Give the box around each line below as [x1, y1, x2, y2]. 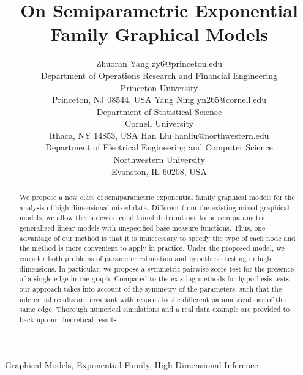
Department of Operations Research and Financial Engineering [40, 69, 278, 81]
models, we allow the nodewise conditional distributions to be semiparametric [19, 212, 267, 223]
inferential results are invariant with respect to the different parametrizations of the [19, 294, 286, 304]
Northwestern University [113, 153, 205, 166]
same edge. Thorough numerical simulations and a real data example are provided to [19, 304, 290, 314]
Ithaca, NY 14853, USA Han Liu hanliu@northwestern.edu [49, 128, 269, 141]
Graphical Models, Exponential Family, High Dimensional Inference [5, 358, 258, 371]
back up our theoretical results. [19, 314, 119, 324]
